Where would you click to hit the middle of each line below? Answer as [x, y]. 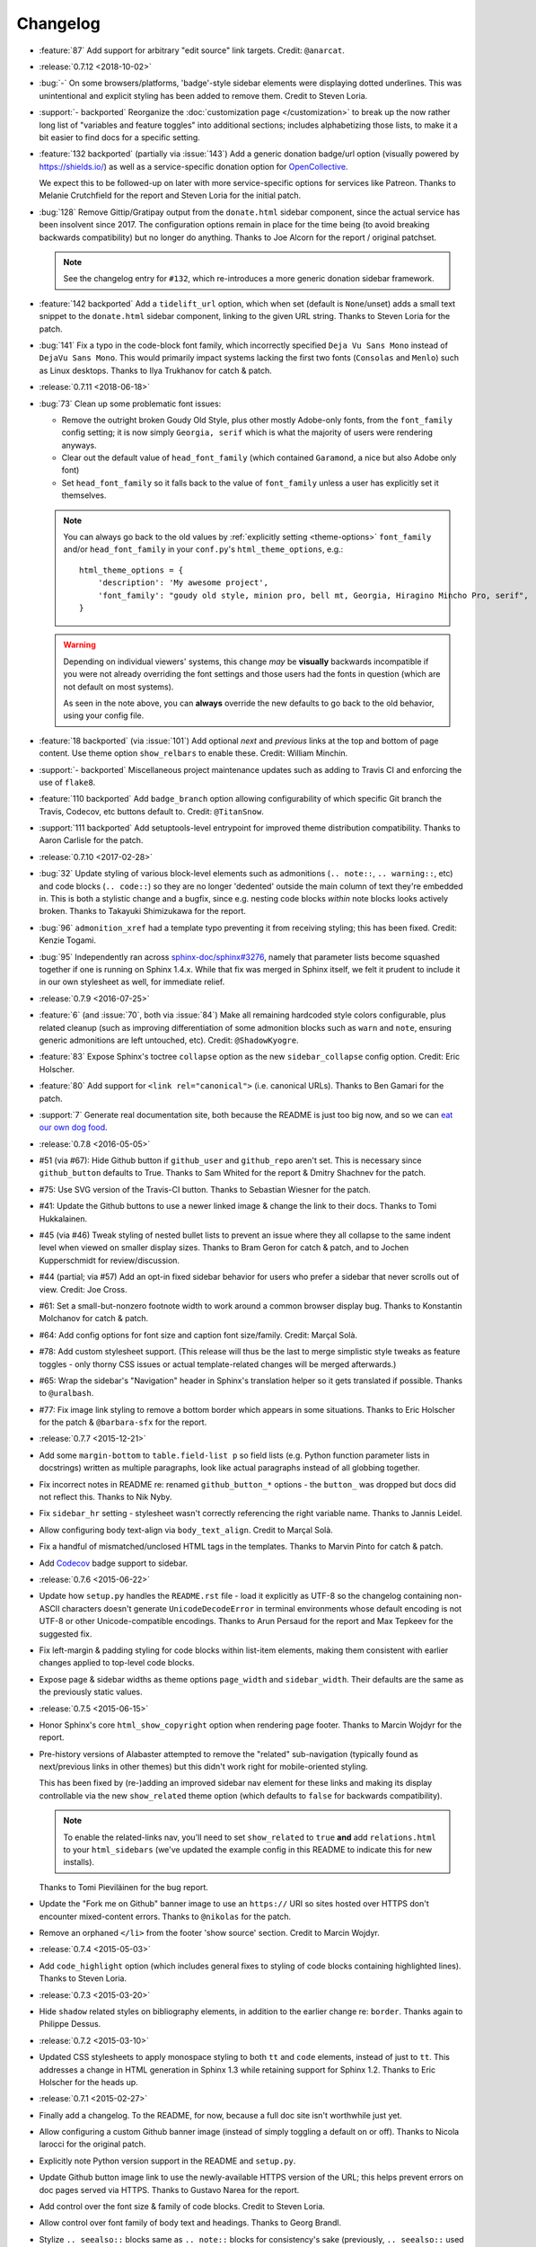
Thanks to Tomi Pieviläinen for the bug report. [123, 1887]
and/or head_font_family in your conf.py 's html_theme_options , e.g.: [203, 549]
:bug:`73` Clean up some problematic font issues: [130, 404]
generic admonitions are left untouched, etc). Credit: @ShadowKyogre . [169, 1040]
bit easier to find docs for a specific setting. [120, 137]
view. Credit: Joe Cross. [83, 1289]
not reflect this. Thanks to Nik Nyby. [105, 1497]
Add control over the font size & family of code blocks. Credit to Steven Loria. [182, 2207]
